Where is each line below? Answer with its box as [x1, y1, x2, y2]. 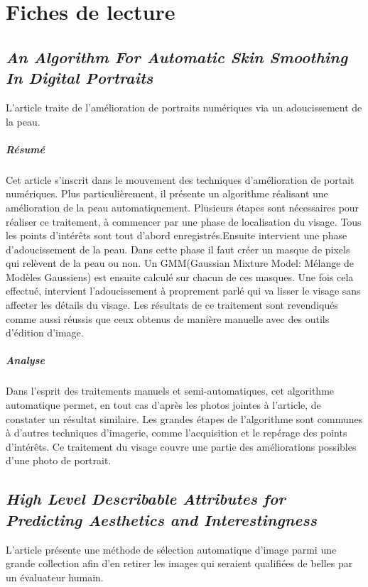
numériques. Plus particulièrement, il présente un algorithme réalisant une [6, 186, 328, 201]
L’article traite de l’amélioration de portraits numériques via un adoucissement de [6, 99, 362, 114]
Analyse [6, 353, 45, 368]
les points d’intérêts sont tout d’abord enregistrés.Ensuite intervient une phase [6, 228, 347, 243]
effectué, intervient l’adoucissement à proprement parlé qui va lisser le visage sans [6, 283, 361, 298]
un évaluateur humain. [6, 569, 104, 584]
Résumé [6, 141, 45, 156]
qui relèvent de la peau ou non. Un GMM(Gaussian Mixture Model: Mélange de [6, 256, 355, 270]
